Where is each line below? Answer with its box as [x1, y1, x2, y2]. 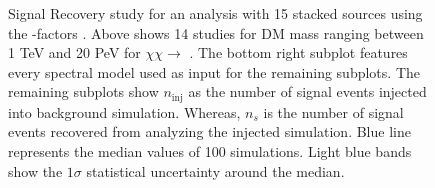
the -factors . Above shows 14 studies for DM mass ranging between [8, 22, 424, 43]
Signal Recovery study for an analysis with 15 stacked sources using [8, 3, 423, 23]
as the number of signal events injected [188, 81, 427, 102]
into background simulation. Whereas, [8, 101, 241, 122]
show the [8, 160, 63, 181]
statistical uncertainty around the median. [86, 160, 345, 181]
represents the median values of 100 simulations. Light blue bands [8, 141, 412, 162]
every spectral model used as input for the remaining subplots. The [8, 61, 420, 82]
